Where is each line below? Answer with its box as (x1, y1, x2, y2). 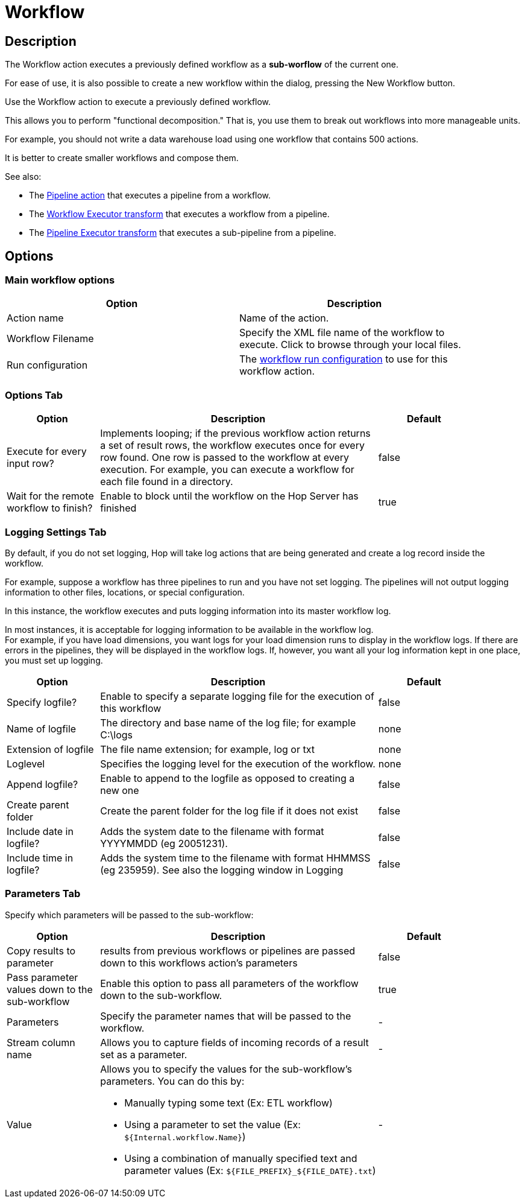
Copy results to (7, 944, 76, 957)
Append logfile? (7, 778, 78, 790)
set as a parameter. (100, 1048, 187, 1061)
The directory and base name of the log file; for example (100, 716, 356, 729)
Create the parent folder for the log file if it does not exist (100, 804, 359, 817)
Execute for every (7, 445, 87, 458)
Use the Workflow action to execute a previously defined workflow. (5, 97, 271, 107)
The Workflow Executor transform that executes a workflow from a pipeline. (29, 209, 330, 220)
